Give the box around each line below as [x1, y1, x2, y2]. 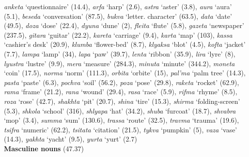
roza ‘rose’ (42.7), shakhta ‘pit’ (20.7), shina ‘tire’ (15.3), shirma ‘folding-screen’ [4, 96, 240, 106]
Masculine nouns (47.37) [4, 143, 84, 153]
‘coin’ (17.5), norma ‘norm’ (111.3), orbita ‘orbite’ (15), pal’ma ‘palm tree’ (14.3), [4, 68, 246, 78]
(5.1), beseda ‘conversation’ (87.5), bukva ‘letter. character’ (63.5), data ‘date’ [4, 11, 232, 21]
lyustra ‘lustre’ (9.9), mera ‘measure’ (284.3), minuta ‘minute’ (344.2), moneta [4, 58, 235, 68]
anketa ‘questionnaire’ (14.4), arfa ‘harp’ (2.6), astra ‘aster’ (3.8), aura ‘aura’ [4, 1, 232, 11]
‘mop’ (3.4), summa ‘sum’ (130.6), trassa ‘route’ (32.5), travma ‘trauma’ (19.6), [4, 115, 239, 125]
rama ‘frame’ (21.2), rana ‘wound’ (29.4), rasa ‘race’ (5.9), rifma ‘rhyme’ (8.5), [4, 86, 237, 97]
